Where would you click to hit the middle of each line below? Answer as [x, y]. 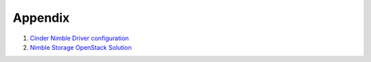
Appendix [41, 18]
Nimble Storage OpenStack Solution [81, 47]
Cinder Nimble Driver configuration [79, 38]
